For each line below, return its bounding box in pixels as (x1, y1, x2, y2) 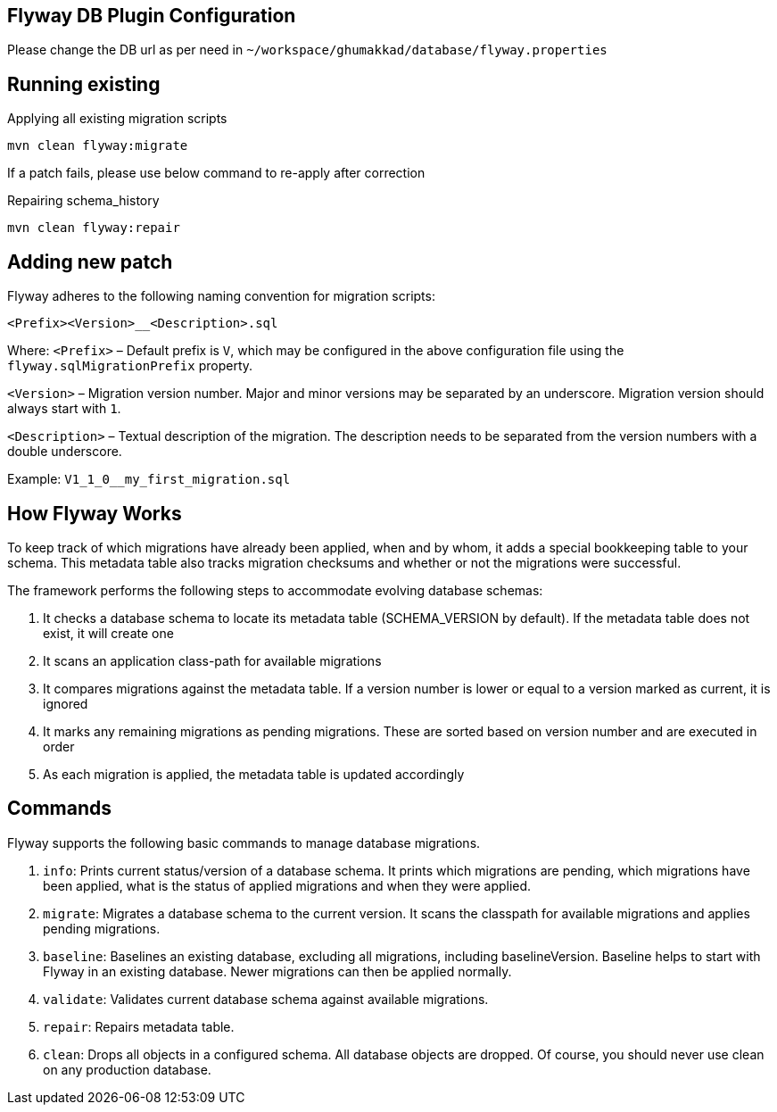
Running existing (7, 72, 161, 95)
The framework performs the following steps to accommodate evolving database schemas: (7, 582, 543, 598)
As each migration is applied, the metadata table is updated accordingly (43, 766, 465, 782)
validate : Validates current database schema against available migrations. (43, 991, 489, 1007)
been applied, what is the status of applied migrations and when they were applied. (43, 877, 532, 893)
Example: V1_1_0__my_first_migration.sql (7, 471, 291, 487)
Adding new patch (7, 250, 173, 273)
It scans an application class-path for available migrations (43, 652, 382, 668)
